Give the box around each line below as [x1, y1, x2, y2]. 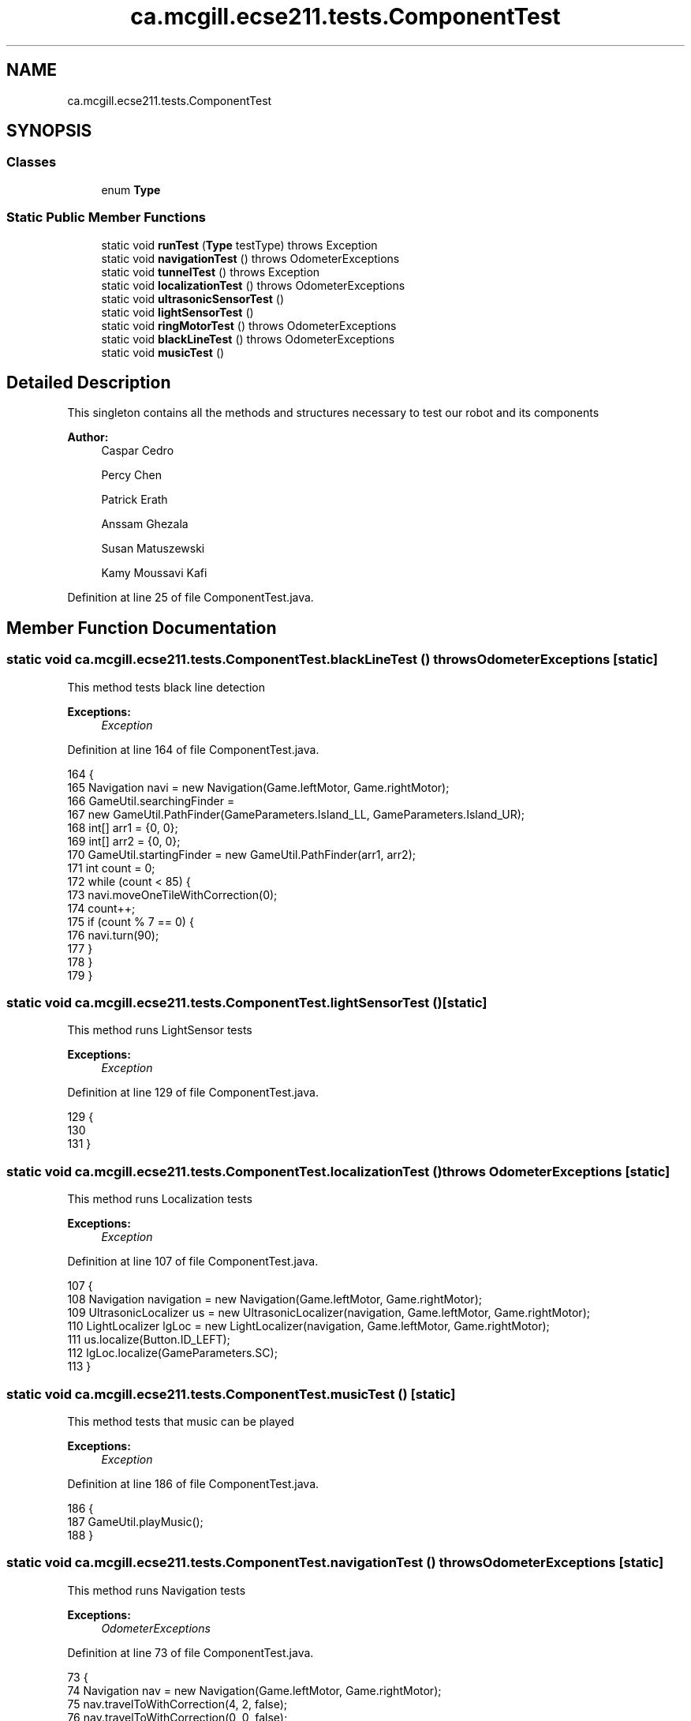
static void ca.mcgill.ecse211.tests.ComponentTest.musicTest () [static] [6, 1385, 456, 1402]
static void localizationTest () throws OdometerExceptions [101, 278, 405, 292]
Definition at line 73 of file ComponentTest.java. [67, 1645, 314, 1659]
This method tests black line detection [67, 680, 265, 694]
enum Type [101, 182, 161, 197]
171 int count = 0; [67, 860, 155, 875]
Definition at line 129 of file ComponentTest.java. [67, 1085, 319, 1100]
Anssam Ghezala [101, 517, 189, 531]
